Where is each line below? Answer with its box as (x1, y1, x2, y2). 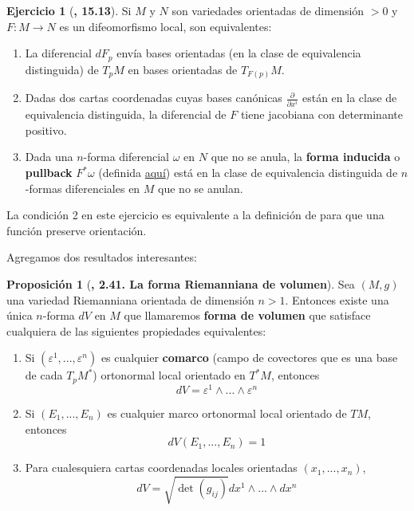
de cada (25, 367, 63, 383)
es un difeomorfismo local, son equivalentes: (59, 18, 272, 34)
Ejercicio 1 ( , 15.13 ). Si (6, 2, 132, 18)
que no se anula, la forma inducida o (211, 148, 400, 165)
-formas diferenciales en (25, 179, 140, 196)
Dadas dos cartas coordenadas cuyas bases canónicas (25, 89, 282, 106)
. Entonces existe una (285, 291, 389, 308)
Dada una (25, 148, 73, 165)
